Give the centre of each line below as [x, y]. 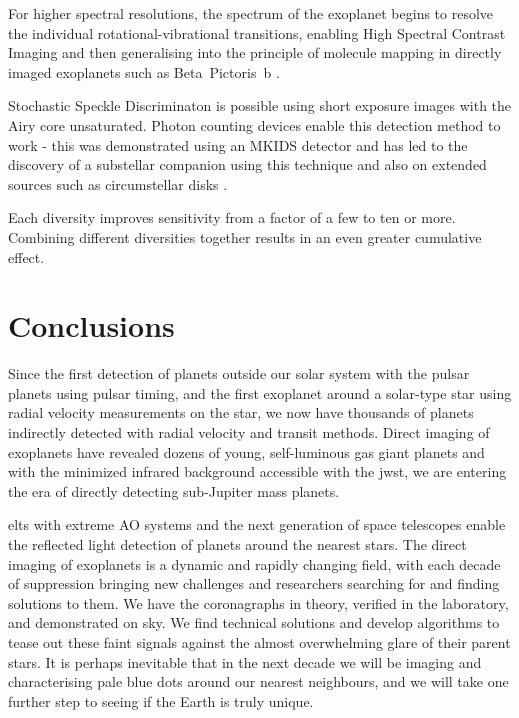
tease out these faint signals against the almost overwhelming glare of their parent [259, 641]
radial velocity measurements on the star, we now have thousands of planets [241, 412]
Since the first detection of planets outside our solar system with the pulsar [239, 373]
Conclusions [91, 325]
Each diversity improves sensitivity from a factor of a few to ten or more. [232, 217]
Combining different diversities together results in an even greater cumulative [245, 236]
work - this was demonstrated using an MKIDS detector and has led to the [238, 144]
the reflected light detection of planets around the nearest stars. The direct [237, 544]
